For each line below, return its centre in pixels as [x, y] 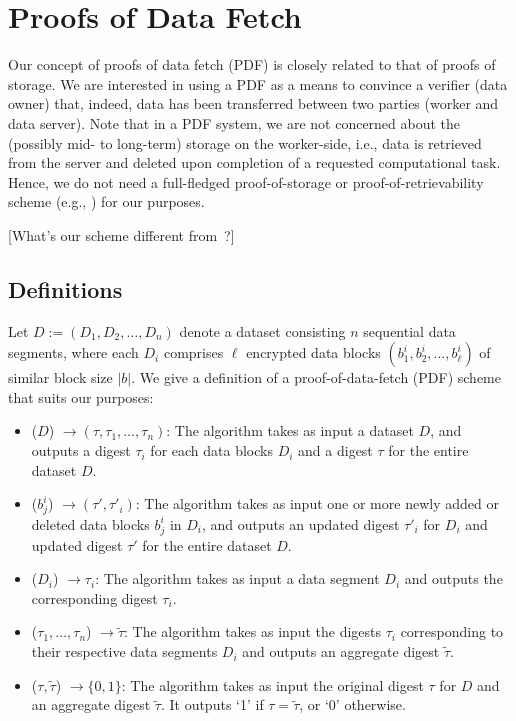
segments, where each [73, 352]
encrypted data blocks [313, 352]
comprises [193, 352]
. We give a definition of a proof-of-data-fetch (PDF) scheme [316, 377]
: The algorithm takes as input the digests [253, 631]
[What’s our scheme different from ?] [121, 234]
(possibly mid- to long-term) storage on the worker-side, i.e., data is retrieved [245, 142]
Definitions [65, 288]
